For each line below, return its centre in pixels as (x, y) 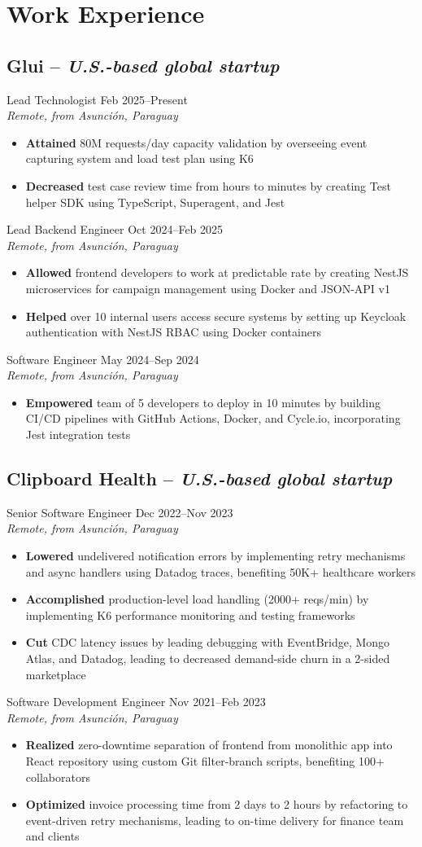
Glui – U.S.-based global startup (143, 65)
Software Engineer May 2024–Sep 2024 (103, 359)
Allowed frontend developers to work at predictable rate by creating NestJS (217, 272)
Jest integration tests (78, 434)
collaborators (58, 777)
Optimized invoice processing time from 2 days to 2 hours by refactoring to (217, 804)
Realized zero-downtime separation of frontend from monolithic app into (209, 745)
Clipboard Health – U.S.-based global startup (200, 478)
